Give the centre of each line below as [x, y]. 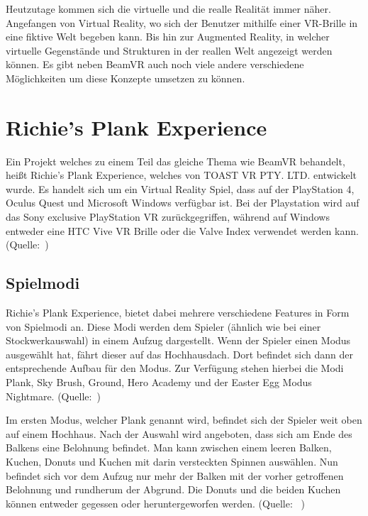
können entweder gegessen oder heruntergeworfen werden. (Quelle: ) [155, 503]
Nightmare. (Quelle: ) [53, 396]
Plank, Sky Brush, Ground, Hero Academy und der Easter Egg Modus [159, 382]
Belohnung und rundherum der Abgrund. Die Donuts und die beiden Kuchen [173, 489]
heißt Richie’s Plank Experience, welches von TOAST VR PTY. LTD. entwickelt [182, 175]
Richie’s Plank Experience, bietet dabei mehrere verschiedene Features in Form [178, 313]
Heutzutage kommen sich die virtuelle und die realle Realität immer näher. [168, 9]
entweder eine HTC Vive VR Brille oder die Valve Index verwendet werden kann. [182, 230]
